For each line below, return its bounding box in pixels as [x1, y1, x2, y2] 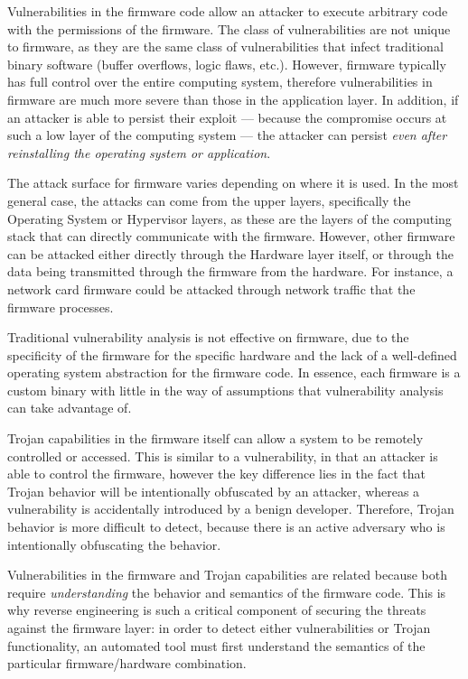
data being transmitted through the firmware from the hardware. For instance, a [7, 262, 454, 281]
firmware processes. [7, 297, 114, 316]
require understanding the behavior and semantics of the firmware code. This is [7, 582, 446, 601]
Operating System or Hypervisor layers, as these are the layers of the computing [7, 209, 452, 228]
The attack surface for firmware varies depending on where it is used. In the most [7, 173, 459, 192]
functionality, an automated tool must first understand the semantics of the [7, 636, 426, 655]
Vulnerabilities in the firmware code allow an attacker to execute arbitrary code [7, 2, 448, 20]
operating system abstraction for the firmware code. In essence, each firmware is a [7, 363, 461, 382]
